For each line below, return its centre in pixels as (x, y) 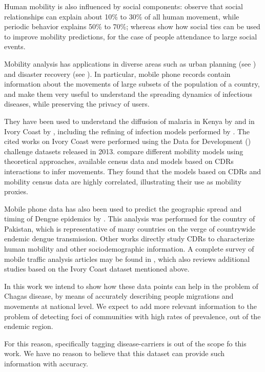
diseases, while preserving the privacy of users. (77, 104)
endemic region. (29, 326)
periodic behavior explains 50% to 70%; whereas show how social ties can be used (132, 26)
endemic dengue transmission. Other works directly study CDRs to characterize (129, 239)
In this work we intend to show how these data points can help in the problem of (131, 286)
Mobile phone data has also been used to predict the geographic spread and (123, 208)
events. (15, 46)
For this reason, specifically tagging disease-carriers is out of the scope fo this (125, 343)
